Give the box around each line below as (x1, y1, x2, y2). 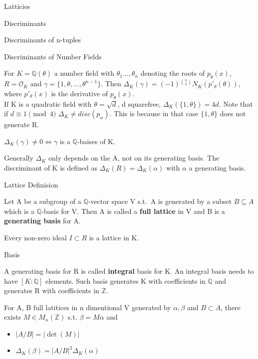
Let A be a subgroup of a (4, 196, 81, 206)
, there (221, 302, 241, 312)
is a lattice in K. (89, 232, 139, 242)
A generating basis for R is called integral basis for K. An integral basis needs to (4, 266, 254, 276)
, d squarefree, (117, 98, 161, 109)
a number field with (54, 68, 114, 78)
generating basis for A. (4, 215, 81, 226)
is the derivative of (51, 88, 108, 98)
